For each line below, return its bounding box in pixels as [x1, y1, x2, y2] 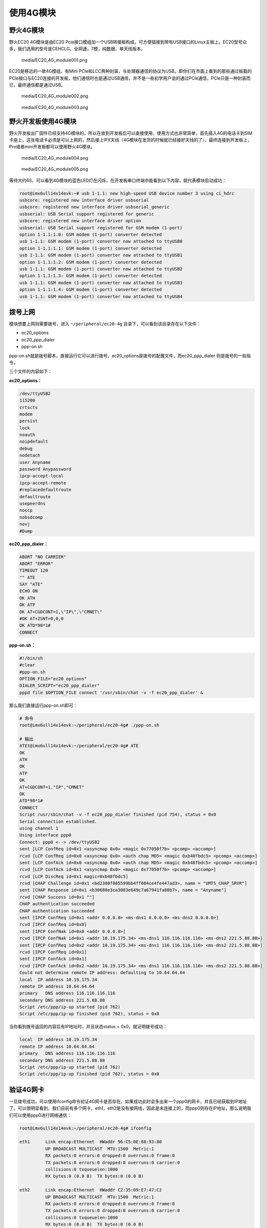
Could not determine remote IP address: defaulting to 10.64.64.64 [19, 970, 186, 976]
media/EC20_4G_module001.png [21, 57, 88, 63]
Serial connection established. [19, 818, 98, 824]
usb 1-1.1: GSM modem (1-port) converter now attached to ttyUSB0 [19, 239, 183, 244]
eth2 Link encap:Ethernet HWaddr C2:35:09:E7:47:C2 [19, 1187, 162, 1193]
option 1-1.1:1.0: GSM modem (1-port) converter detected [19, 231, 162, 237]
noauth [19, 432, 35, 438]
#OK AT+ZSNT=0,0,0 [19, 616, 64, 621]
